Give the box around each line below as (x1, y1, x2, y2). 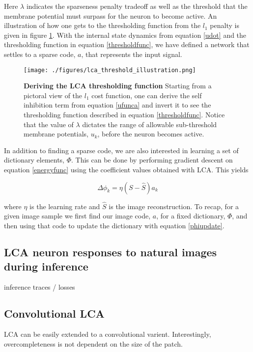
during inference (4, 259, 88, 274)
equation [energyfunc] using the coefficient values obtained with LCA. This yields (4, 164, 249, 174)
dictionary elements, (4, 155, 65, 165)
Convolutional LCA (4, 306, 105, 321)
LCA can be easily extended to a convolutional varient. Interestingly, (4, 328, 211, 339)
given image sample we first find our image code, (4, 211, 151, 221)
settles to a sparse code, (4, 49, 76, 59)
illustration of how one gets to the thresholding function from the (4, 20, 201, 30)
